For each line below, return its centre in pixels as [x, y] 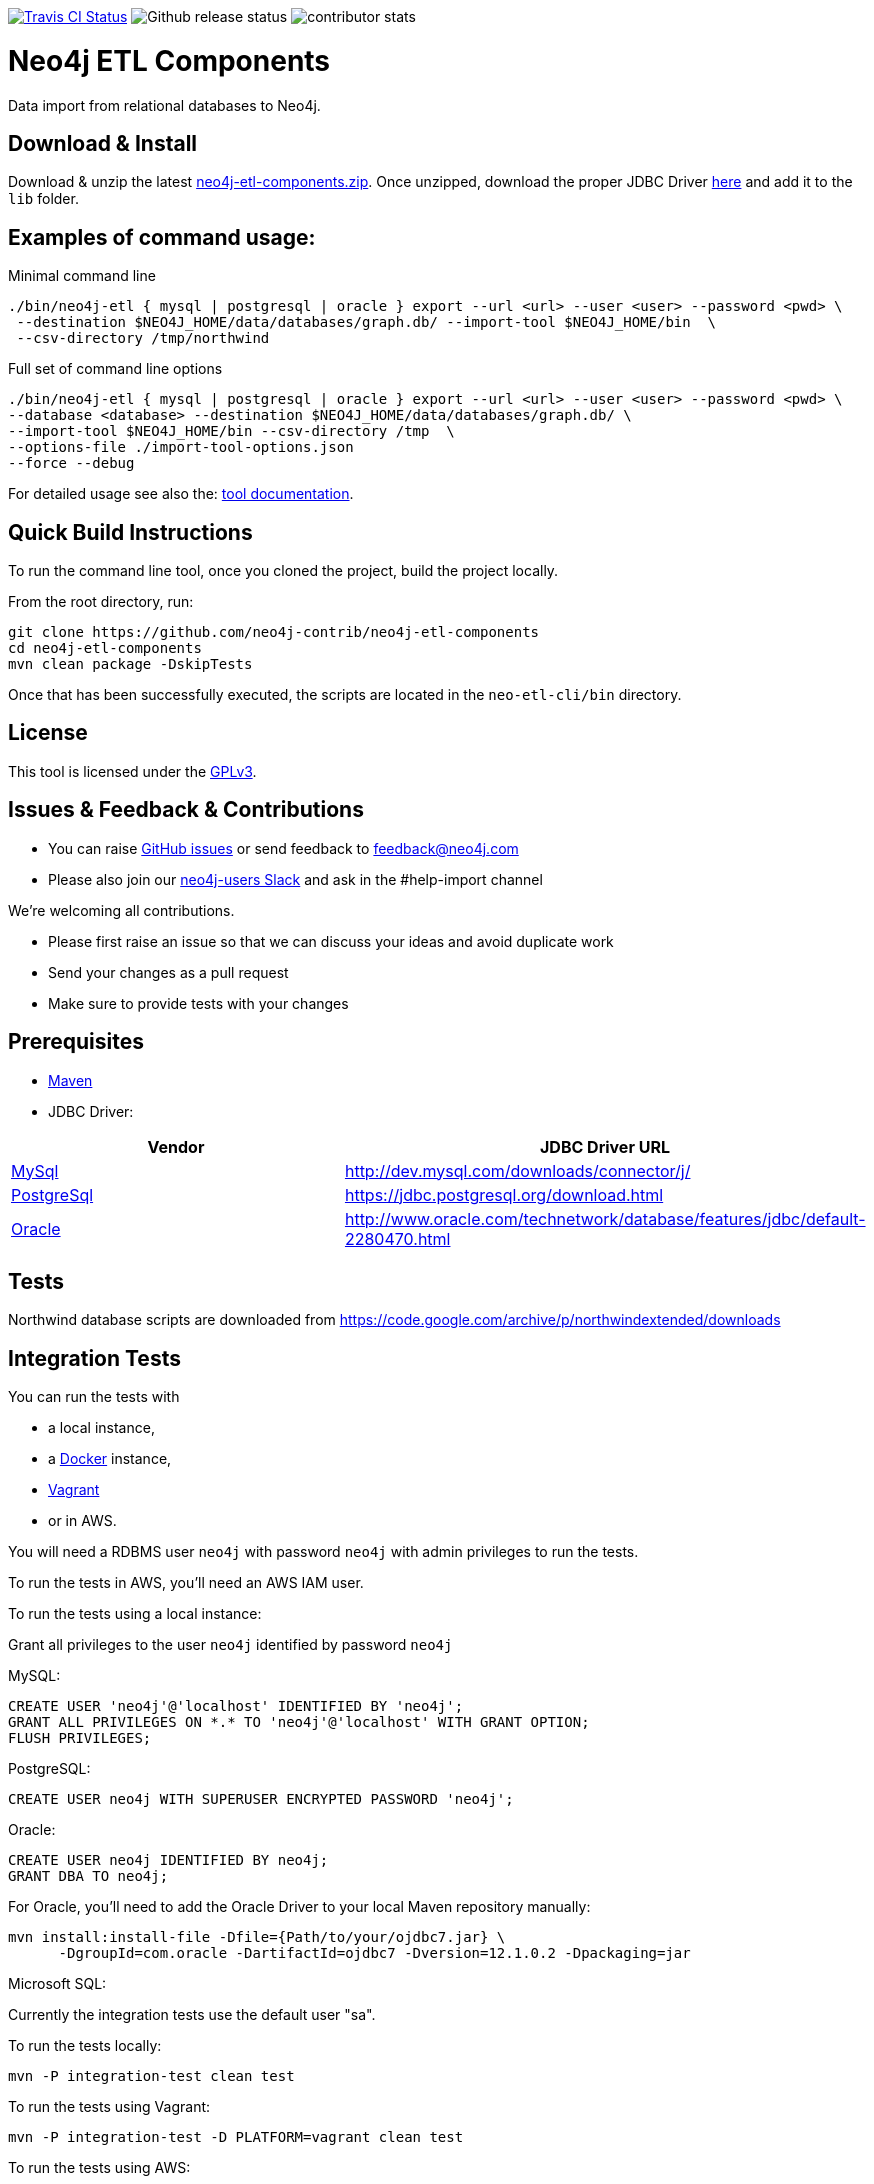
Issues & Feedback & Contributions [186, 810]
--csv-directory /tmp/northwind [143, 338]
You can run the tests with [94, 1397]
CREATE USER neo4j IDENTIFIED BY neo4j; [168, 1860]
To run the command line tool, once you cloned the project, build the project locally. [283, 571]
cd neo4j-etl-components [105, 648]
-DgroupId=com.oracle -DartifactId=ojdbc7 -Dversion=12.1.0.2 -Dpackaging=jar [374, 1953]
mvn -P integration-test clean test [151, 2076]
